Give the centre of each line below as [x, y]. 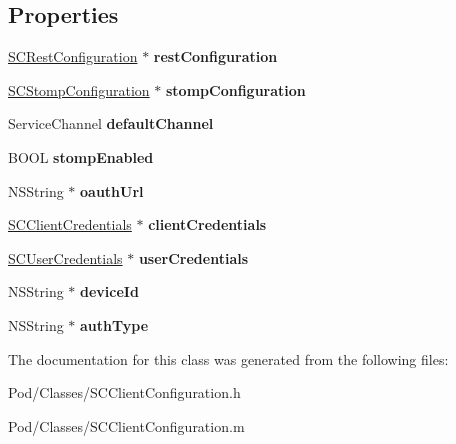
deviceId [109, 291]
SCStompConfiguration [79, 89]
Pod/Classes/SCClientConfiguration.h [124, 392]
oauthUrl [112, 190]
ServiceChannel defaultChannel [111, 123]
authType [114, 324]
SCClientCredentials [70, 224]
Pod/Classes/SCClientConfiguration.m [126, 425]
